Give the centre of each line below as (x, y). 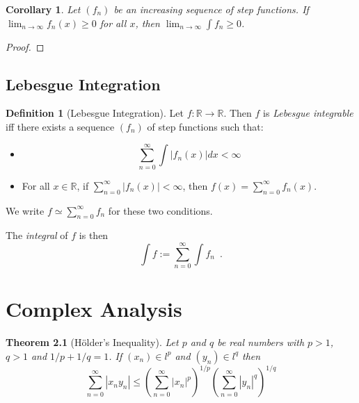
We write (25, 210)
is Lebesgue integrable (308, 113)
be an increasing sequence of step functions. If (211, 9)
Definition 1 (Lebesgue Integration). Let (95, 113)
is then (94, 235)
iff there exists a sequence (60, 126)
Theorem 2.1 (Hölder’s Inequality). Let (92, 342)
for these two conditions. (160, 210)
